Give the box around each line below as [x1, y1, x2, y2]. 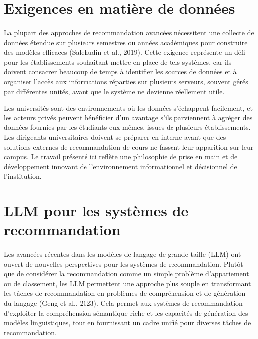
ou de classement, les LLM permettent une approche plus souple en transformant [4, 278, 251, 288]
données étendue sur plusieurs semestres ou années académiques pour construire [4, 37, 248, 47]
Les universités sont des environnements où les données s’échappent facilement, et [4, 103, 253, 113]
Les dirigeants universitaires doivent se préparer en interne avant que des [4, 131, 226, 142]
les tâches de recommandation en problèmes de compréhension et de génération [4, 288, 246, 298]
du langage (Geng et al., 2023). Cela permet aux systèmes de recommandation [4, 298, 243, 308]
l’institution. [4, 171, 42, 181]
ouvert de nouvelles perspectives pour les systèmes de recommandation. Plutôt [4, 258, 243, 269]
